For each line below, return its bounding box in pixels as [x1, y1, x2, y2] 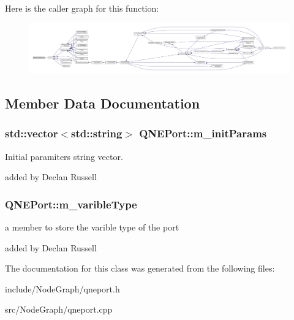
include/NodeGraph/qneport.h [5, 282, 120, 295]
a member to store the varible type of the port [5, 221, 179, 234]
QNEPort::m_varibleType [5, 196, 137, 211]
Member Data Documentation [5, 94, 200, 113]
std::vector [5, 126, 58, 141]
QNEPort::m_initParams [139, 126, 267, 141]
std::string [71, 126, 123, 141]
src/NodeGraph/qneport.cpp [5, 303, 113, 316]
